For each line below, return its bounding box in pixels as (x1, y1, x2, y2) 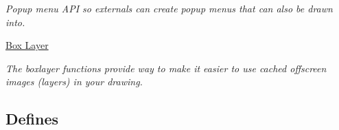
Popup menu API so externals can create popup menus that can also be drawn (5, 1, 333, 15)
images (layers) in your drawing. (5, 74, 143, 89)
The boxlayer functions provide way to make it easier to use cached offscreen (5, 61, 327, 75)
